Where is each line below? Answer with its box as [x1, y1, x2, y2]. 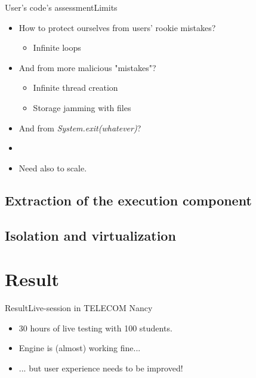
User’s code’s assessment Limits [5, 1, 118, 13]
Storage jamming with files [33, 101, 131, 113]
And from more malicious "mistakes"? [18, 61, 156, 73]
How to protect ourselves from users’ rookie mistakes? [18, 21, 216, 33]
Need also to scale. [18, 161, 87, 174]
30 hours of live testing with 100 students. [18, 321, 172, 334]
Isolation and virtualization [5, 226, 176, 244]
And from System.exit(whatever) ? [18, 121, 141, 134]
